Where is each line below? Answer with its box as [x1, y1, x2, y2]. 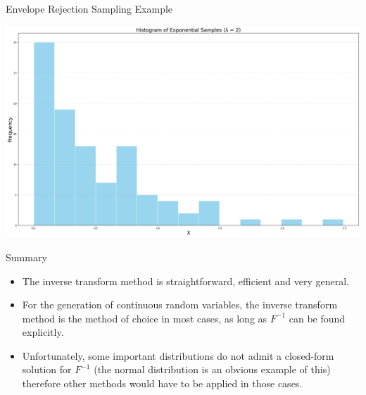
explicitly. [22, 325, 64, 339]
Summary [6, 249, 47, 264]
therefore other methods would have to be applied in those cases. [22, 376, 303, 391]
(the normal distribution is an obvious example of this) [94, 362, 331, 377]
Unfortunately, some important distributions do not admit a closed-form [22, 348, 334, 363]
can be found [289, 311, 346, 325]
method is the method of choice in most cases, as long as [22, 311, 267, 325]
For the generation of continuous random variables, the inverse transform [22, 297, 338, 312]
